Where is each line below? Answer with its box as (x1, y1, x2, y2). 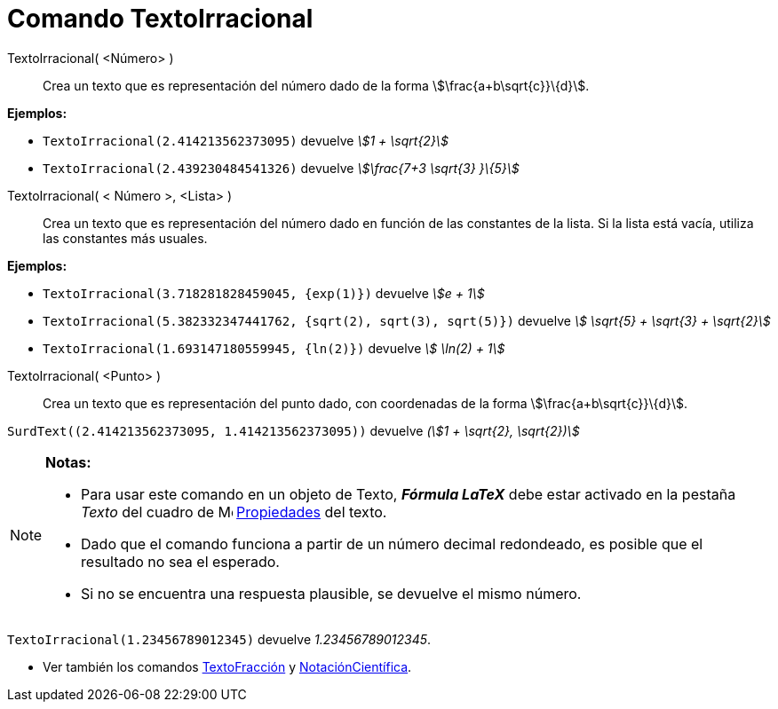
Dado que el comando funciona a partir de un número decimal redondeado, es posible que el (81, 534, 703, 553)
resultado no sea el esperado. (81, 552, 280, 571)
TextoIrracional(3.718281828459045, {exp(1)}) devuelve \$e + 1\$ (43, 285, 485, 301)
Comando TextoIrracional (7, 4, 314, 34)
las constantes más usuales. (43, 230, 208, 246)
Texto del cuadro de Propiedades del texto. (81, 502, 387, 521)
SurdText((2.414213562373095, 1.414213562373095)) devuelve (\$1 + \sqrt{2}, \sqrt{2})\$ (7, 422, 580, 438)
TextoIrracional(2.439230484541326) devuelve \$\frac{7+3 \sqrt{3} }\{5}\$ (43, 160, 520, 176)
